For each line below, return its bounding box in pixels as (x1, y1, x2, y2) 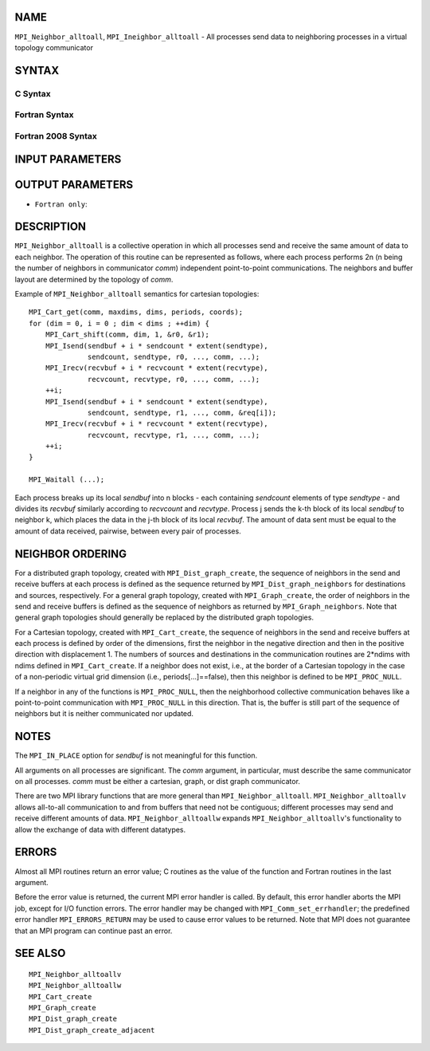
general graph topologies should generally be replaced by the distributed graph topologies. (14, 612, 315, 622)
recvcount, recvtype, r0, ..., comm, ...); (88, 375, 260, 384)
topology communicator (14, 42, 93, 52)
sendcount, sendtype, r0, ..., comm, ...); (88, 352, 260, 361)
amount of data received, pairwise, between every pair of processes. (14, 526, 242, 536)
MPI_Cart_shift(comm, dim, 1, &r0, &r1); (45, 330, 210, 339)
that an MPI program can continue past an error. (14, 926, 173, 935)
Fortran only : (34, 199, 88, 209)
